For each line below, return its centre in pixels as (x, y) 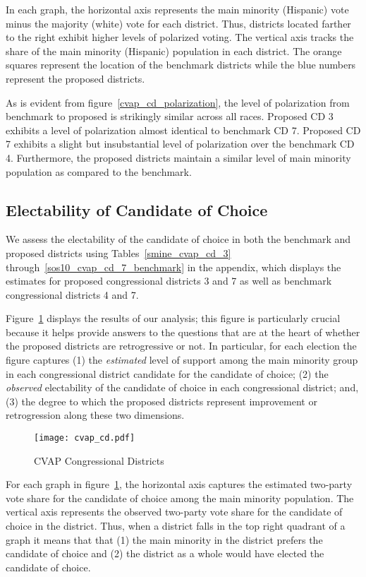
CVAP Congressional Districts (99, 460)
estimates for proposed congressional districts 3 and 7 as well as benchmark (169, 281)
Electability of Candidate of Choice (137, 209)
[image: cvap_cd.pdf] (85, 438)
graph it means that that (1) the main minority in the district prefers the (164, 539)
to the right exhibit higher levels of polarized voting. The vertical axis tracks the (180, 37)
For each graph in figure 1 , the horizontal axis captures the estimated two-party (179, 484)
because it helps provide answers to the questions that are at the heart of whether (183, 332)
